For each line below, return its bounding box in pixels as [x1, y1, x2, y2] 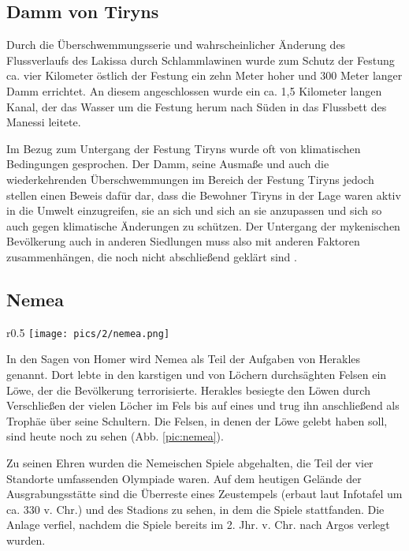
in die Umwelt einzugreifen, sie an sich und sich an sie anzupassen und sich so [6, 202, 382, 219]
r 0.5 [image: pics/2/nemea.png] [6, 324, 170, 340]
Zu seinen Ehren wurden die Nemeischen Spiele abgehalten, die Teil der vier [6, 454, 374, 470]
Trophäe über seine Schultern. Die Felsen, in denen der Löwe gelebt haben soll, [6, 412, 388, 429]
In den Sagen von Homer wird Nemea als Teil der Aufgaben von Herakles [6, 350, 361, 367]
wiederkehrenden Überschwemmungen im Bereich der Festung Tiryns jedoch [6, 171, 374, 187]
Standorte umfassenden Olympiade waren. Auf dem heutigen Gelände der [6, 470, 362, 486]
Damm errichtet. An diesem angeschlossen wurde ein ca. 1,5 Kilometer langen [6, 82, 382, 99]
